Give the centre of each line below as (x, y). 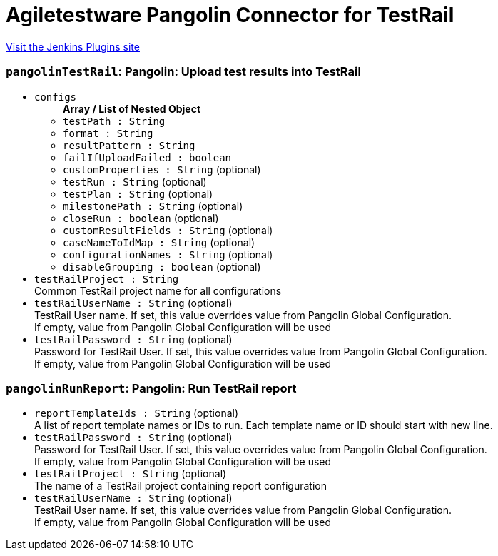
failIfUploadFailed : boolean (147, 157)
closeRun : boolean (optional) (141, 218)
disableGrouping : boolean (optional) (162, 266)
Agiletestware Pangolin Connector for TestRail (230, 15)
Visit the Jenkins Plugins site (73, 46)
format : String (108, 133)
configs (56, 97)
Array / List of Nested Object (132, 108)
